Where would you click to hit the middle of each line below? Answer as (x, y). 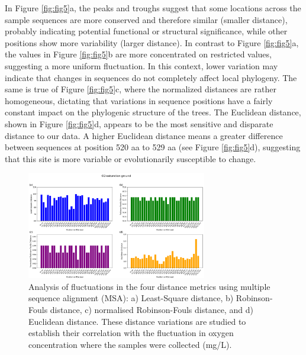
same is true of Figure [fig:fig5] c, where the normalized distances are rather (141, 89)
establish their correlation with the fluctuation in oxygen (131, 333)
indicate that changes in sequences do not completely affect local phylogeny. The (151, 77)
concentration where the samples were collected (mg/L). (130, 344)
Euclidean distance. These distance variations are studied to (137, 321)
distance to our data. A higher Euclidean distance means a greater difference (144, 135)
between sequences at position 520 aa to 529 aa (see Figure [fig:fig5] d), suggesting (153, 147)
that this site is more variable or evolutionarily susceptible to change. (131, 158)
